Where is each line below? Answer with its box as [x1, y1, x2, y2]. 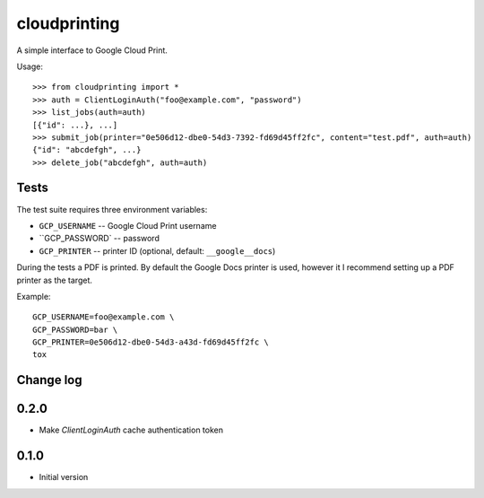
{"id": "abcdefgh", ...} [32, 144, 142, 155]
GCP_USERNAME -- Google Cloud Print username [39, 220, 217, 231]
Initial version [39, 472, 89, 483]
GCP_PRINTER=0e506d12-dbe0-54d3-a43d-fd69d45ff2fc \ [32, 337, 269, 347]
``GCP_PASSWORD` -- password [39, 233, 160, 244]
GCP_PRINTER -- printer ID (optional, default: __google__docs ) [39, 245, 276, 256]
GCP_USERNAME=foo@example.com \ [32, 312, 175, 322]
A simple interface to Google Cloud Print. [16, 45, 168, 56]
